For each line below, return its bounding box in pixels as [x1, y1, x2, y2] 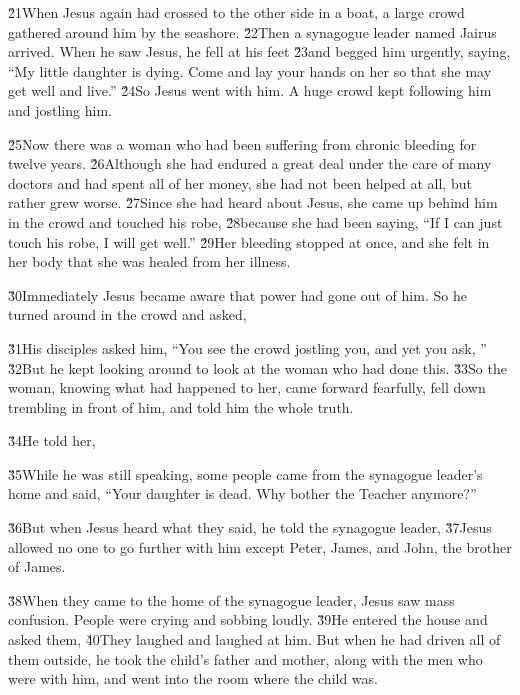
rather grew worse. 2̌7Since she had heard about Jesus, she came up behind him [8, 192, 498, 213]
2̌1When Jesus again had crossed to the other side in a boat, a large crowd [8, 2, 465, 22]
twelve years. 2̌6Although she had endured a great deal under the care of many [8, 153, 492, 174]
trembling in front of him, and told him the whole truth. [8, 396, 354, 417]
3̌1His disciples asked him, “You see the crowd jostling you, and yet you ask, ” [8, 337, 487, 358]
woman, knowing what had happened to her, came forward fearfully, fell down [8, 377, 486, 398]
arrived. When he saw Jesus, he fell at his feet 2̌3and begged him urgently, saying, [8, 41, 511, 62]
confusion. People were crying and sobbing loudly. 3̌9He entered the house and [8, 609, 488, 630]
